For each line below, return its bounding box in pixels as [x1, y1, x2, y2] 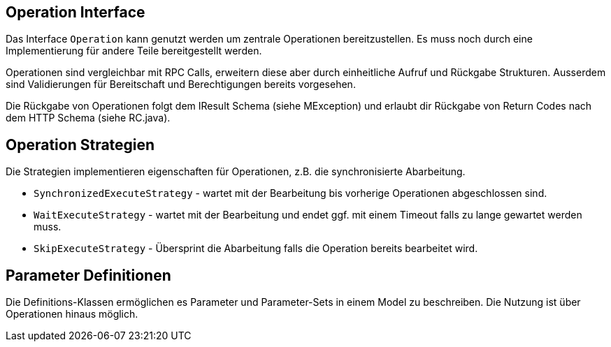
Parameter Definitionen [6, 266, 171, 284]
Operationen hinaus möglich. [6, 308, 138, 320]
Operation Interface [6, 3, 145, 21]
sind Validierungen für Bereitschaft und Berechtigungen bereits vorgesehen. [6, 78, 356, 91]
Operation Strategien [6, 135, 155, 154]
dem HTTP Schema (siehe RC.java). [6, 112, 171, 124]
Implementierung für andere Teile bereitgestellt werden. [6, 45, 262, 57]
